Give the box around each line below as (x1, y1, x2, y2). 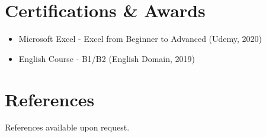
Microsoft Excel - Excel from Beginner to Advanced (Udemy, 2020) (18, 32, 262, 45)
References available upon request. (5, 121, 130, 133)
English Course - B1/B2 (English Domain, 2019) (18, 52, 195, 64)
